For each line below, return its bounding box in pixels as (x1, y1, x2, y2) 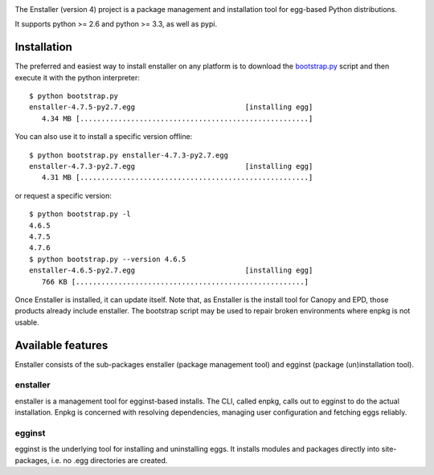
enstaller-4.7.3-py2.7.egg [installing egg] (29, 162, 313, 171)
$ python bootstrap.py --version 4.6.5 (29, 254, 186, 264)
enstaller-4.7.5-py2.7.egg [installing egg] (29, 103, 313, 112)
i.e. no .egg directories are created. (51, 455, 168, 465)
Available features (14, 338, 108, 352)
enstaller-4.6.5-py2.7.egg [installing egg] (29, 266, 313, 275)
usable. (14, 317, 39, 327)
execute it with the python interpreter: (14, 72, 140, 82)
